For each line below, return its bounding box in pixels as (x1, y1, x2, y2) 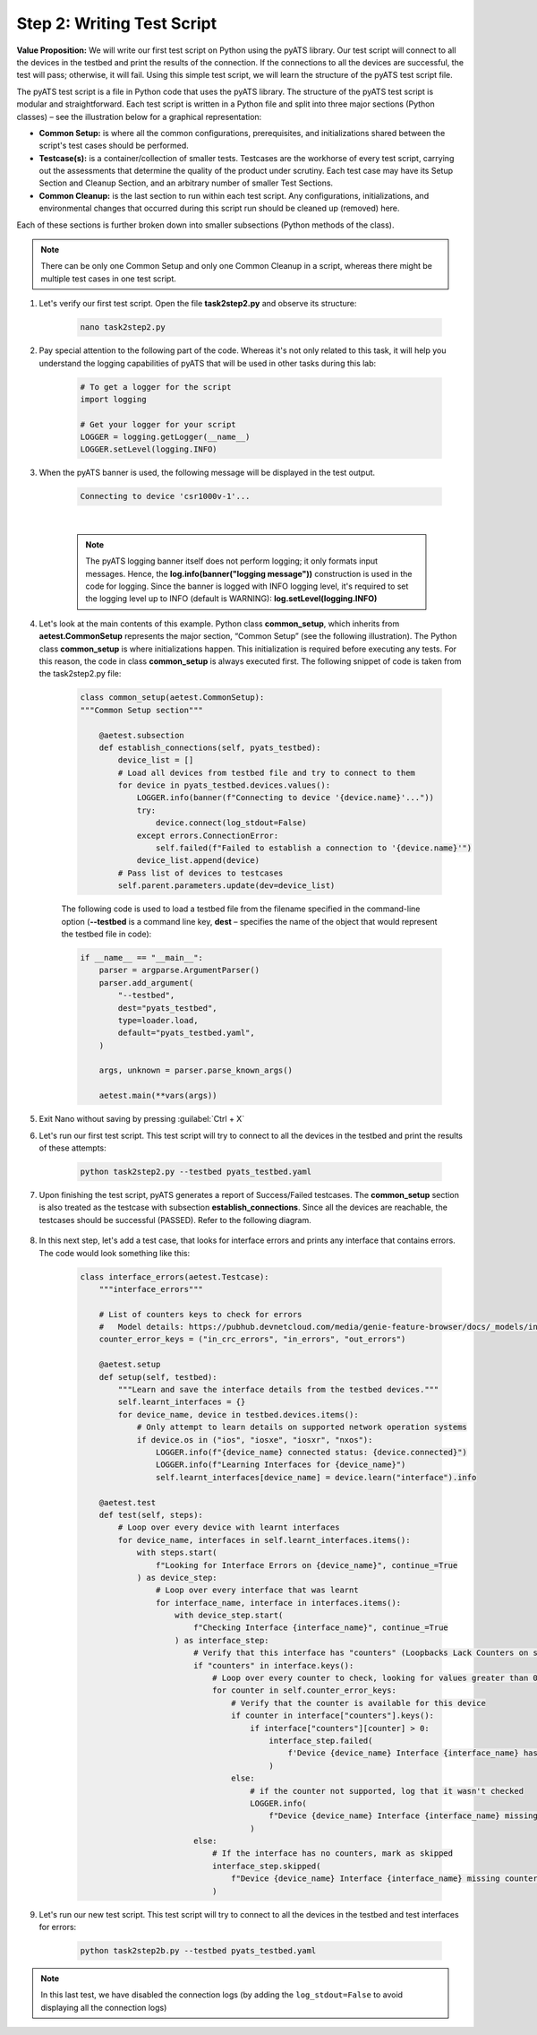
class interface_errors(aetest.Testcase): (80, 1272, 269, 1281)
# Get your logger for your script (80, 419, 236, 429)
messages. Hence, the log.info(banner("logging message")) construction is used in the (85, 568, 413, 579)
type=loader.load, (117, 1015, 199, 1025)
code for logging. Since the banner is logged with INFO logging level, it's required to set (85, 581, 409, 591)
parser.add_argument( (98, 978, 194, 987)
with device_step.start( (175, 1610, 284, 1621)
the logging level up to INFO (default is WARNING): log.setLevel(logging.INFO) (85, 593, 378, 604)
